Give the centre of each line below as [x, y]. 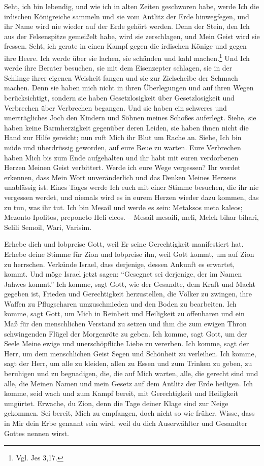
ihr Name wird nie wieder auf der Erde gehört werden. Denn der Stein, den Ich [127, 26]
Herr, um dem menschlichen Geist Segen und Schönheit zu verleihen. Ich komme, [130, 353]
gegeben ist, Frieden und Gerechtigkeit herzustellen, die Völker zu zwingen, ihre [128, 294]
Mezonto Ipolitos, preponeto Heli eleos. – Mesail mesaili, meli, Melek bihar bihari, [131, 217]
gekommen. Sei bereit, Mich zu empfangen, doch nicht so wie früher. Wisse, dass [129, 413]
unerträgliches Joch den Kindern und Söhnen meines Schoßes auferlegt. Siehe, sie [130, 118]
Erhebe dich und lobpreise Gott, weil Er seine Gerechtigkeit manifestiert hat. [124, 244]
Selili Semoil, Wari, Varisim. [48, 227]
